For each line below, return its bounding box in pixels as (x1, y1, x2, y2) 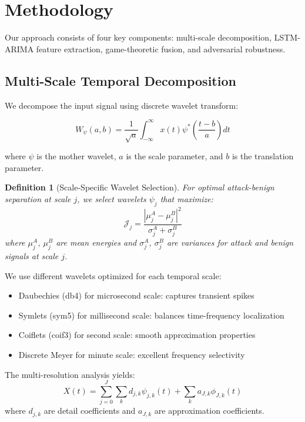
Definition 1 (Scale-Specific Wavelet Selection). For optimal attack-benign (5, 181, 274, 193)
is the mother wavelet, (36, 149, 116, 162)
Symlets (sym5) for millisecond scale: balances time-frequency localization (18, 309, 284, 321)
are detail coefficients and (43, 404, 136, 417)
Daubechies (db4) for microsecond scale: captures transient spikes (18, 289, 254, 302)
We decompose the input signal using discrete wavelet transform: (5, 99, 239, 111)
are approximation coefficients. (154, 404, 264, 417)
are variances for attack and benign (166, 236, 294, 249)
